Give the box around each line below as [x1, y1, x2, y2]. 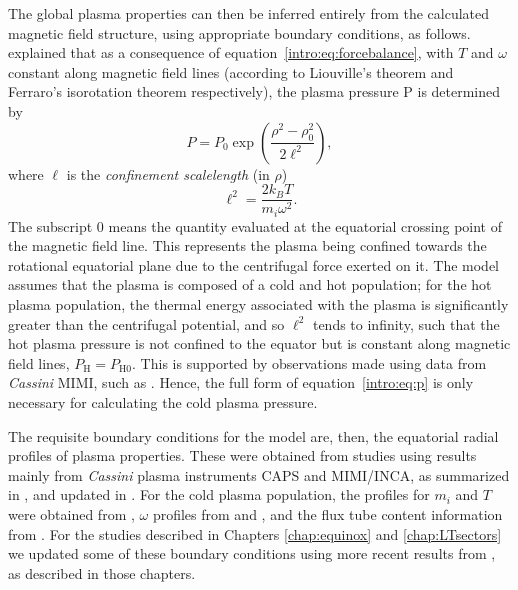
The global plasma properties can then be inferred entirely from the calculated [8, 3, 490, 23]
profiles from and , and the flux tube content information [152, 503, 503, 524]
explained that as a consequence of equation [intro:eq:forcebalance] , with [8, 42, 454, 63]
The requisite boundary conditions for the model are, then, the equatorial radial [8, 425, 499, 446]
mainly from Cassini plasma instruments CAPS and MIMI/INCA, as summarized [8, 464, 510, 485]
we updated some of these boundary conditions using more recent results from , [8, 543, 496, 564]
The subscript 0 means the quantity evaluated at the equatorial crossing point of [8, 215, 503, 236]
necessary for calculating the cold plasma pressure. [8, 392, 318, 413]
